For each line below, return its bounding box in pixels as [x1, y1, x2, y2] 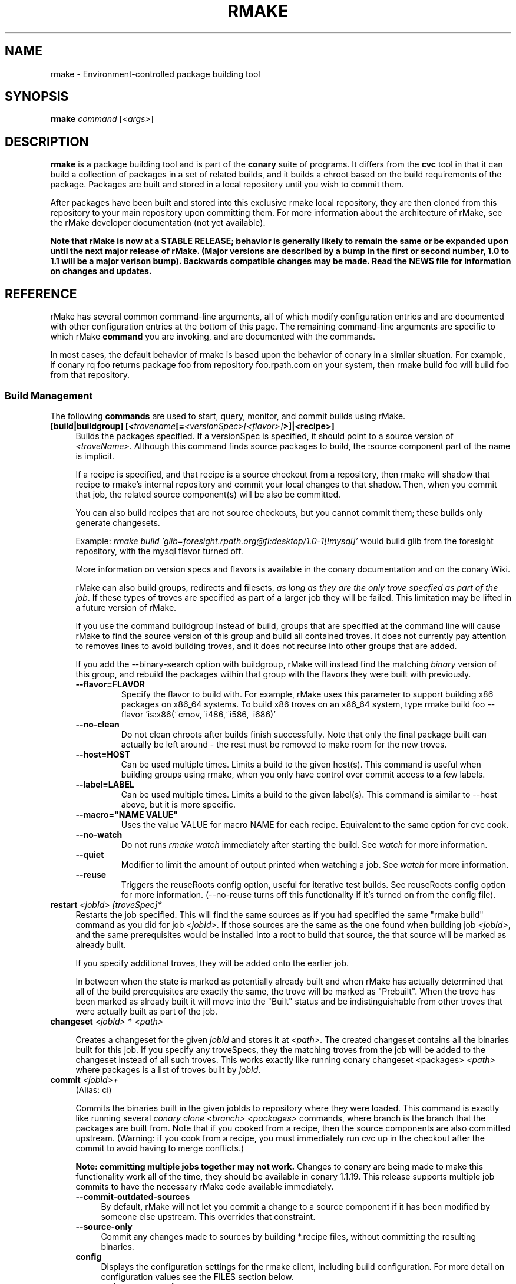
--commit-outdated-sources [75, 1191, 190, 1201]
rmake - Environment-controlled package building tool [50, 68, 260, 79]
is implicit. [75, 450, 115, 461]
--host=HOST [75, 749, 130, 759]
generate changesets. [75, 517, 160, 528]
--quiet [75, 849, 104, 860]
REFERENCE [5, 286, 77, 301]
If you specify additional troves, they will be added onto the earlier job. [75, 957, 349, 968]
